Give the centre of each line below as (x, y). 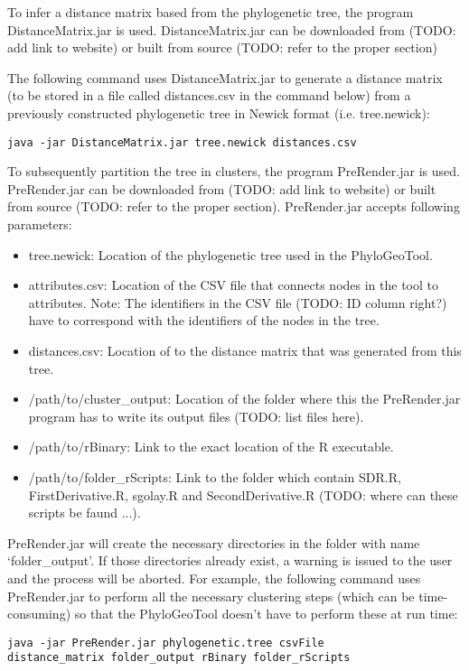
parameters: (40, 224)
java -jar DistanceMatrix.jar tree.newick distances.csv (182, 142)
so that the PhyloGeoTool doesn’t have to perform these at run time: (266, 614)
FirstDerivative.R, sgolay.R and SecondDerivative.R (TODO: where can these (243, 494)
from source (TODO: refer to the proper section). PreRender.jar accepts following (234, 206)
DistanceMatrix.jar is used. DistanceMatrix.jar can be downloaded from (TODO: (232, 29)
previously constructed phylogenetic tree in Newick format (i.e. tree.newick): (219, 112)
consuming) (39, 614)
